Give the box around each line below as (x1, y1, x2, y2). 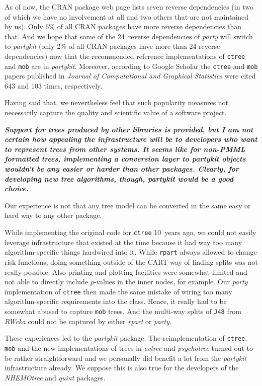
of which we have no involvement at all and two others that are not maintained (5, 11, 249, 22)
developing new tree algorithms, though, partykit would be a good (5, 173, 234, 184)
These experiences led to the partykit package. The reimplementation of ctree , (5, 333, 247, 343)
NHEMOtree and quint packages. (5, 372, 106, 382)
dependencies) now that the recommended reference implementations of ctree (5, 50, 245, 61)
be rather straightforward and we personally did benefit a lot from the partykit (5, 352, 247, 363)
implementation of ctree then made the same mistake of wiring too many (5, 286, 232, 296)
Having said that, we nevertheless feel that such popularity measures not (5, 97, 229, 108)
